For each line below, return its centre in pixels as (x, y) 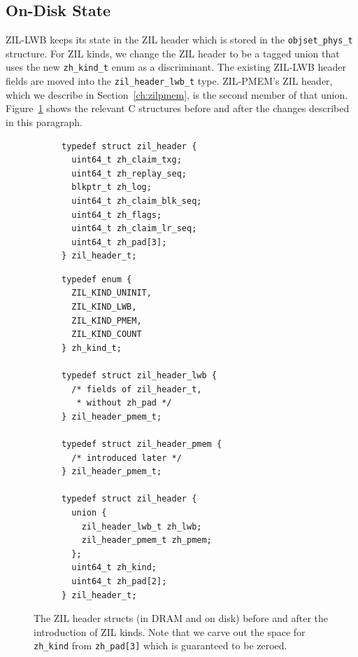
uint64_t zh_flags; (117, 215)
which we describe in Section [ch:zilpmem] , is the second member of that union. (177, 94)
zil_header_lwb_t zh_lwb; (142, 526)
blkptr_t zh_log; (112, 187)
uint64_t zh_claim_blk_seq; (137, 201)
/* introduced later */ (127, 458)
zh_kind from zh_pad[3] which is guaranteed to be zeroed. (160, 645)
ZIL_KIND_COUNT (107, 334)
